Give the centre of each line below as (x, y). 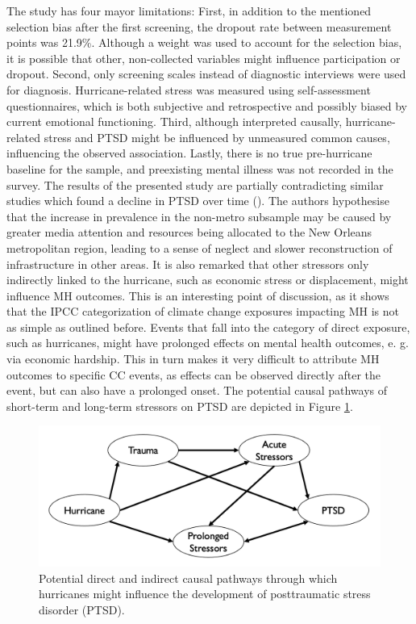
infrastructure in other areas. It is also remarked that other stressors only (188, 264)
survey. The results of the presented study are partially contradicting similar (195, 184)
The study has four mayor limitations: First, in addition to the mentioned (189, 10)
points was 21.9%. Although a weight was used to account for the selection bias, (204, 42)
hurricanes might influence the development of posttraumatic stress (205, 594)
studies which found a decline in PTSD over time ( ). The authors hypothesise (198, 201)
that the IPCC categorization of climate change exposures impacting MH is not (203, 311)
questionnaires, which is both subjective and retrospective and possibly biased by (207, 105)
